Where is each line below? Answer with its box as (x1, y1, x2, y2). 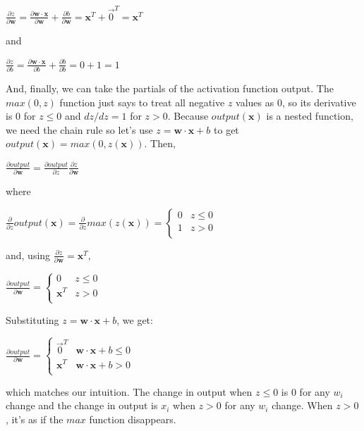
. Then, (144, 136, 176, 151)
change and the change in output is (6, 398, 158, 413)
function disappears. (89, 412, 176, 426)
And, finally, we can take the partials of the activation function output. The (6, 80, 334, 95)
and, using (6, 247, 51, 262)
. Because (167, 108, 209, 123)
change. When (272, 398, 333, 413)
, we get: (116, 312, 153, 327)
